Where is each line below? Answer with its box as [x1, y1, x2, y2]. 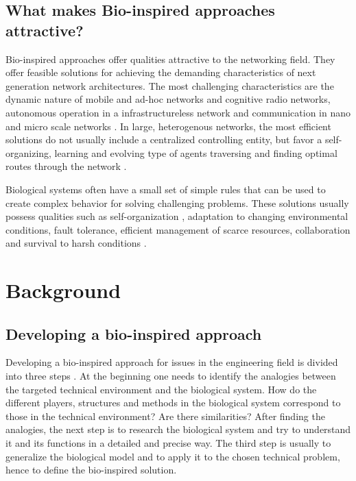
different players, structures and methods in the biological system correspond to [5, 395, 341, 410]
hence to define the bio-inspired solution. [5, 463, 177, 477]
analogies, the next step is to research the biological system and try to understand [5, 422, 351, 436]
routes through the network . [5, 159, 127, 173]
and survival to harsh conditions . [5, 236, 147, 250]
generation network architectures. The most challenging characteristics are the [5, 78, 334, 92]
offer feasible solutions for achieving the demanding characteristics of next [5, 65, 316, 79]
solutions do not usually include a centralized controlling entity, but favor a [5, 132, 322, 147]
